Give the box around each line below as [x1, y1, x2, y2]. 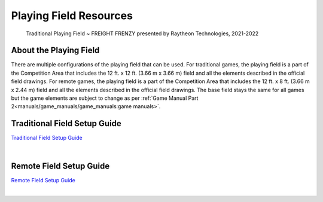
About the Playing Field [11, 45, 100, 56]
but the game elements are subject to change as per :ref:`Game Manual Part [11, 94, 199, 102]
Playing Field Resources [11, 9, 133, 22]
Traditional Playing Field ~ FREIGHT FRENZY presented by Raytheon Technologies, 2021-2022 [26, 30, 259, 37]
